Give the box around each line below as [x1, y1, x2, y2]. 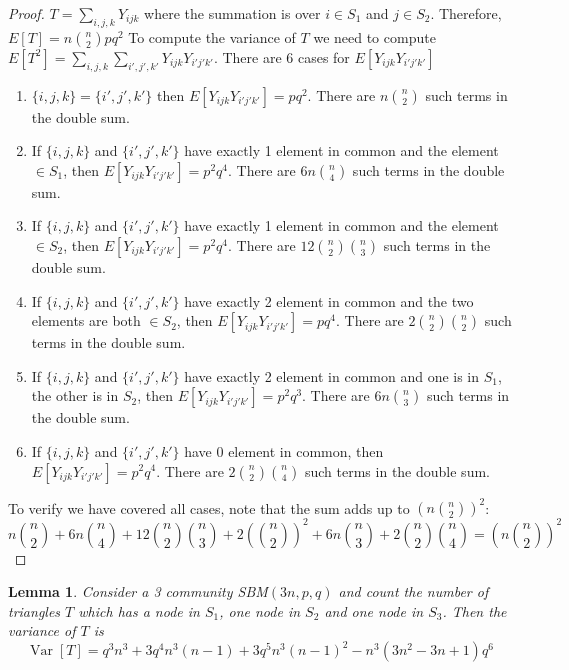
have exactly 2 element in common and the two [184, 290, 474, 311]
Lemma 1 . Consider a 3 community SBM [8, 581, 268, 602]
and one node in [324, 600, 424, 621]
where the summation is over [144, 3, 321, 23]
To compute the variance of [128, 26, 296, 47]
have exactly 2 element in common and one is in [184, 365, 480, 386]
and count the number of [338, 581, 489, 602]
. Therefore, [430, 3, 502, 23]
